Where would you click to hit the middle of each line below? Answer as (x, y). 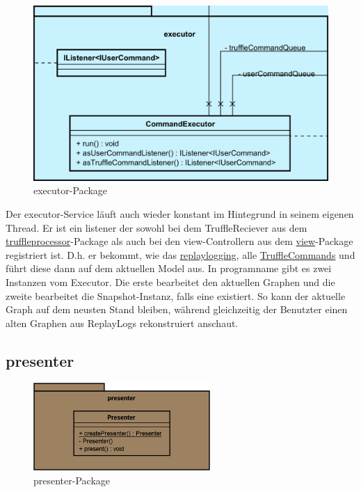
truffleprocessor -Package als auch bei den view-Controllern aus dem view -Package (179, 241)
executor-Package (70, 190)
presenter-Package (72, 480)
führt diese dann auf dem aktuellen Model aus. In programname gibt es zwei (169, 268)
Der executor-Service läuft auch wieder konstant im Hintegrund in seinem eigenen (180, 213)
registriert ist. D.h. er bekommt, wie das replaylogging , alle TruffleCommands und (180, 254)
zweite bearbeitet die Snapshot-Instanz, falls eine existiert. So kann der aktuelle (176, 295)
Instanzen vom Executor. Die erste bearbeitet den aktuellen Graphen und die (170, 281)
